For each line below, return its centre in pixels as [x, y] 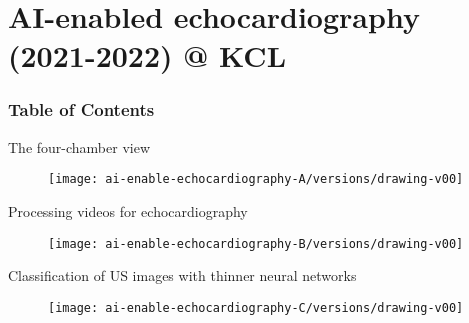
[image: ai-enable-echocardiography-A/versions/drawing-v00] [256, 179]
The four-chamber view [79, 146]
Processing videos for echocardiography [128, 211]
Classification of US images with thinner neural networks [182, 275]
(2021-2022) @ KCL [147, 55]
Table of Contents [81, 109]
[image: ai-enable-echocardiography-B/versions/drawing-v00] [256, 243]
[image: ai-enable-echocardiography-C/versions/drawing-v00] [256, 307]
